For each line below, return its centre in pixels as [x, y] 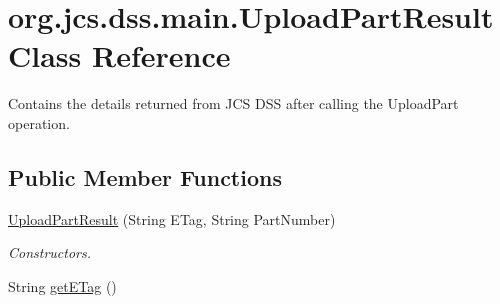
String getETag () [62, 285]
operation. [39, 122]
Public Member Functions [145, 176]
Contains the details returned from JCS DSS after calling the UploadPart [233, 103]
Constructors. [50, 252]
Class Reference [119, 55]
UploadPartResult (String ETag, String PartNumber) [172, 218]
